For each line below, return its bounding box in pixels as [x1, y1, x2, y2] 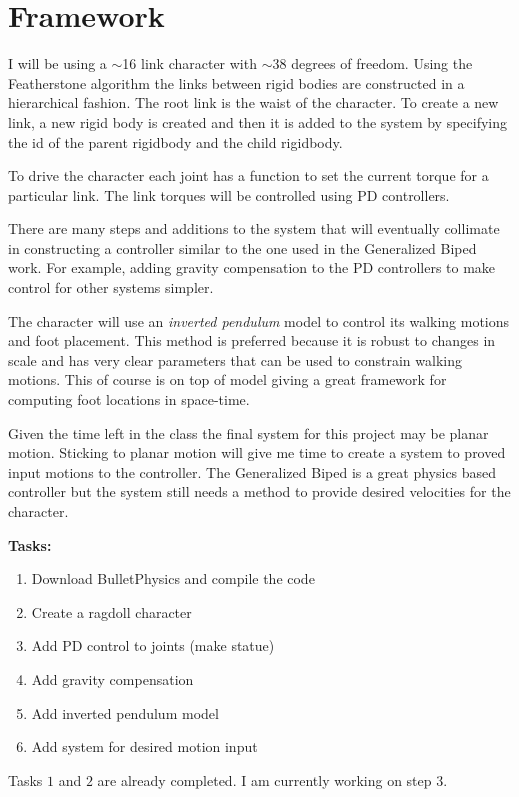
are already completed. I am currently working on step [97, 769, 432, 790]
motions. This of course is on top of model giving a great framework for [8, 369, 447, 390]
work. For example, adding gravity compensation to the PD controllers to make [8, 257, 496, 278]
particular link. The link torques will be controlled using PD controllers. [8, 184, 450, 205]
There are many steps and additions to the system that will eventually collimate [8, 218, 500, 239]
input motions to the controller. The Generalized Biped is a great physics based [8, 461, 497, 482]
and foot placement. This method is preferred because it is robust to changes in [8, 330, 496, 351]
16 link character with [122, 53, 257, 74]
